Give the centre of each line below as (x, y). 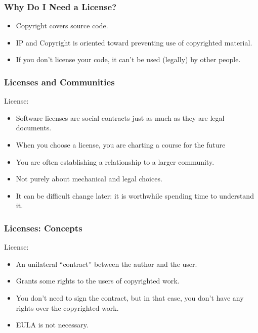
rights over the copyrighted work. (67, 307)
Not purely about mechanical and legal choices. (89, 179)
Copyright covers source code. (62, 26)
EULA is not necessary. (52, 325)
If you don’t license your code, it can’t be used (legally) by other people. (128, 59)
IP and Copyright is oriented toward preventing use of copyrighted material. (134, 42)
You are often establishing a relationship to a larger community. (115, 161)
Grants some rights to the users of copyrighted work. (98, 281)
